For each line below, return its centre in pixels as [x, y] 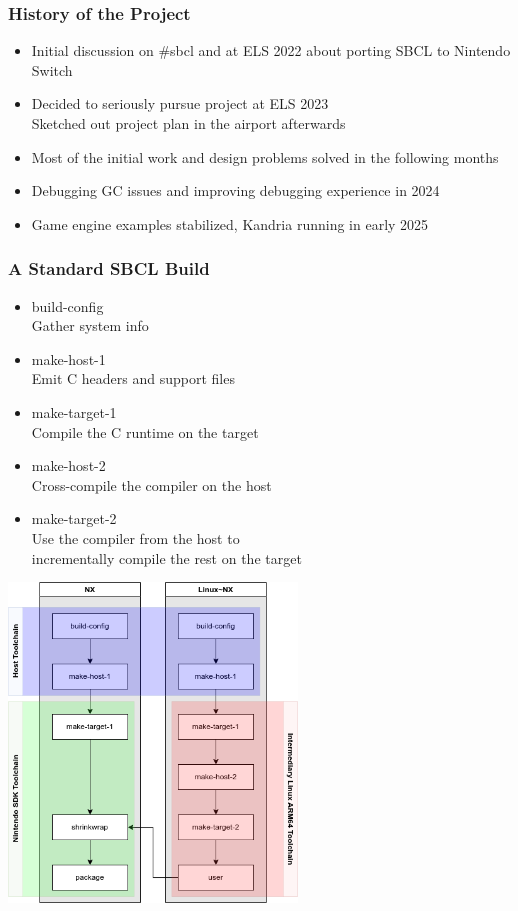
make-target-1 [74, 411]
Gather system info [90, 325]
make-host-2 [68, 465]
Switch [52, 69]
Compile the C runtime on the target [145, 431]
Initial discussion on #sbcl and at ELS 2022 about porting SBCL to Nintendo [271, 50]
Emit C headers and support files [133, 378]
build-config [67, 305]
